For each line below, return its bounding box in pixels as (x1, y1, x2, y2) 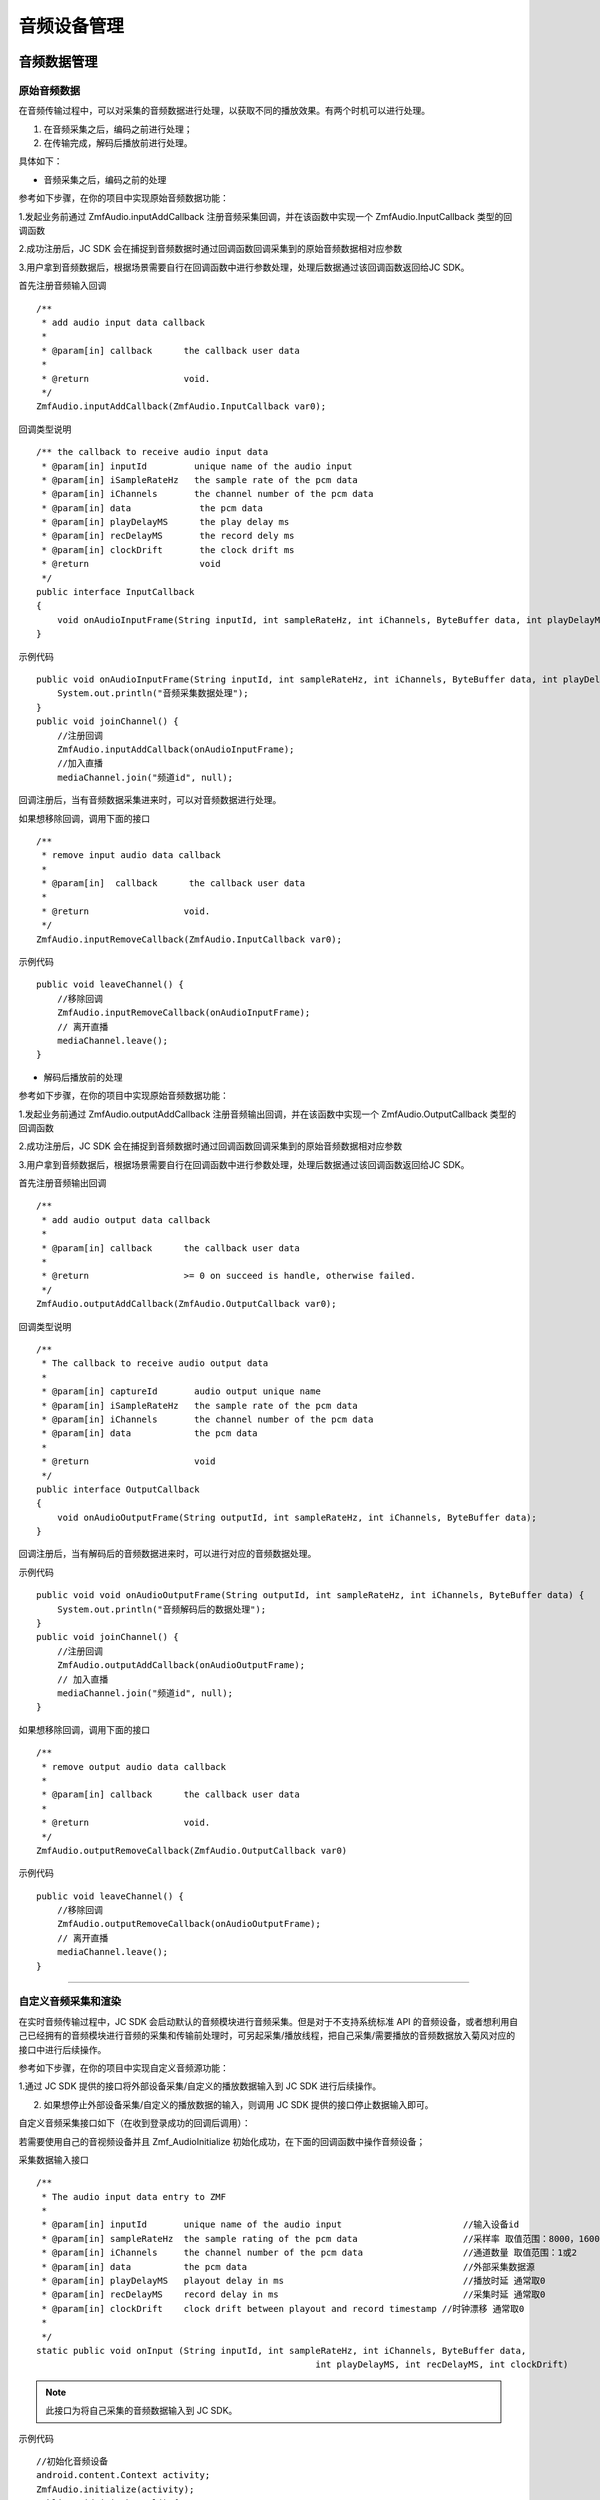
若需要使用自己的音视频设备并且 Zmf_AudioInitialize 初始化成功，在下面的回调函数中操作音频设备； (18, 2135, 426, 2147)
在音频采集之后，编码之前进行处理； (43, 123, 193, 135)
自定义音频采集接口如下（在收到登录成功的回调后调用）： (18, 2117, 251, 2129)
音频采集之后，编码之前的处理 (43, 173, 167, 185)
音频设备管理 (18, 15, 125, 37)
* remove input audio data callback (41, 850, 222, 861)
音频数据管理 (18, 53, 98, 70)
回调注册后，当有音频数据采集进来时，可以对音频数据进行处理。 (18, 794, 282, 806)
